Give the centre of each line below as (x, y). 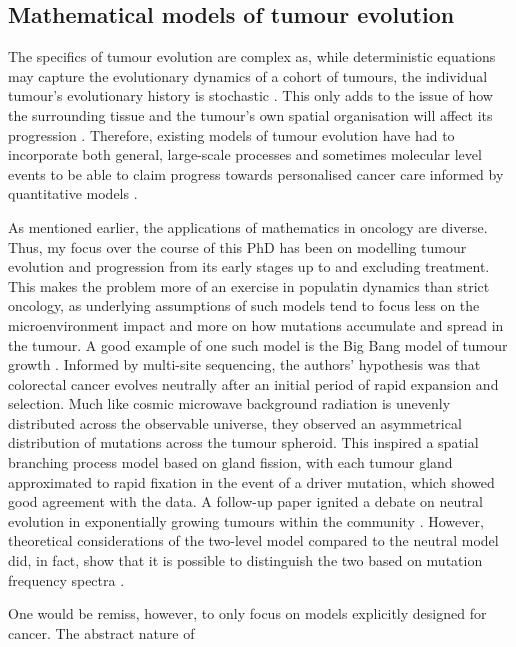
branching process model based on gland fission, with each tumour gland (230, 462)
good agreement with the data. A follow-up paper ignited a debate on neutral (245, 501)
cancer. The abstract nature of (101, 632)
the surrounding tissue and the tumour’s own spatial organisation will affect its (250, 114)
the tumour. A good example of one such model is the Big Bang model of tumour (258, 344)
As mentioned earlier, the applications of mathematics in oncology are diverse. (248, 226)
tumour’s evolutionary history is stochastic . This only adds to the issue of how (250, 95)
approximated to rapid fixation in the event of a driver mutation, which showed (251, 481)
